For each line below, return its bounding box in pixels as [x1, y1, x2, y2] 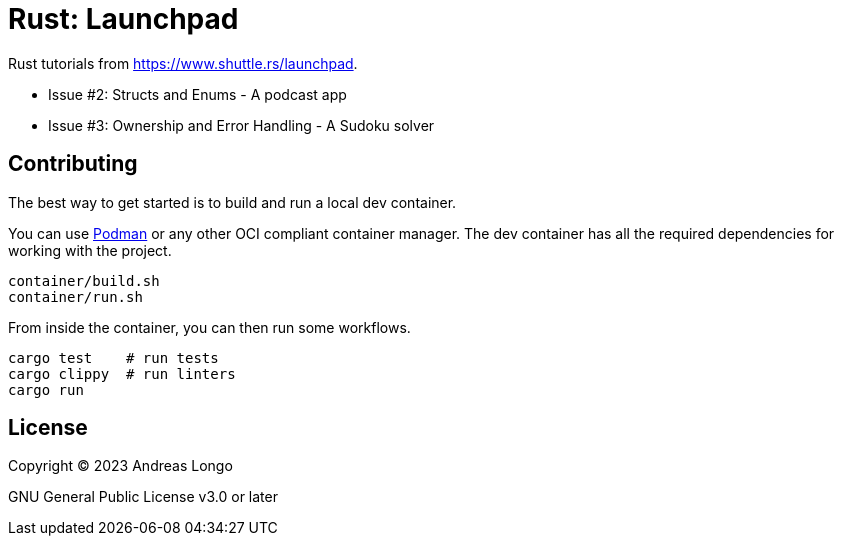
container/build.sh [8, 272, 160, 289]
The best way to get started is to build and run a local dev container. [8, 193, 457, 211]
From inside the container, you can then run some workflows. [8, 318, 411, 336]
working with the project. [8, 241, 172, 259]
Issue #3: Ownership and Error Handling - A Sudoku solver [48, 116, 435, 134]
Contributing [8, 151, 138, 177]
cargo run [8, 381, 84, 398]
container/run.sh [8, 288, 143, 305]
